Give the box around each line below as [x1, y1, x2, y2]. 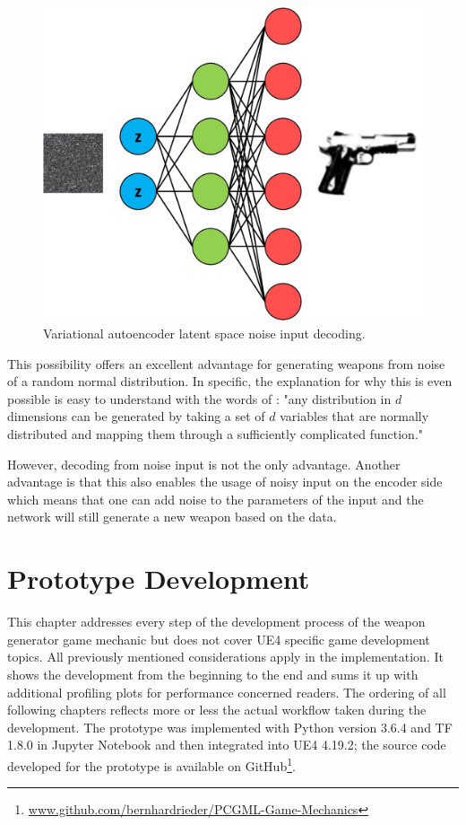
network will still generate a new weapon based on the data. [7, 507, 337, 526]
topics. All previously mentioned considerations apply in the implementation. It [7, 647, 444, 666]
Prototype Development [7, 560, 310, 597]
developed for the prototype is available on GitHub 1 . [7, 753, 296, 775]
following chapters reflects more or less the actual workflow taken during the [7, 700, 427, 719]
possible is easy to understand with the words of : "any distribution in [7, 389, 392, 408]
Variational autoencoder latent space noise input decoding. [43, 324, 366, 343]
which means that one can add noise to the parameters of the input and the [7, 489, 424, 508]
